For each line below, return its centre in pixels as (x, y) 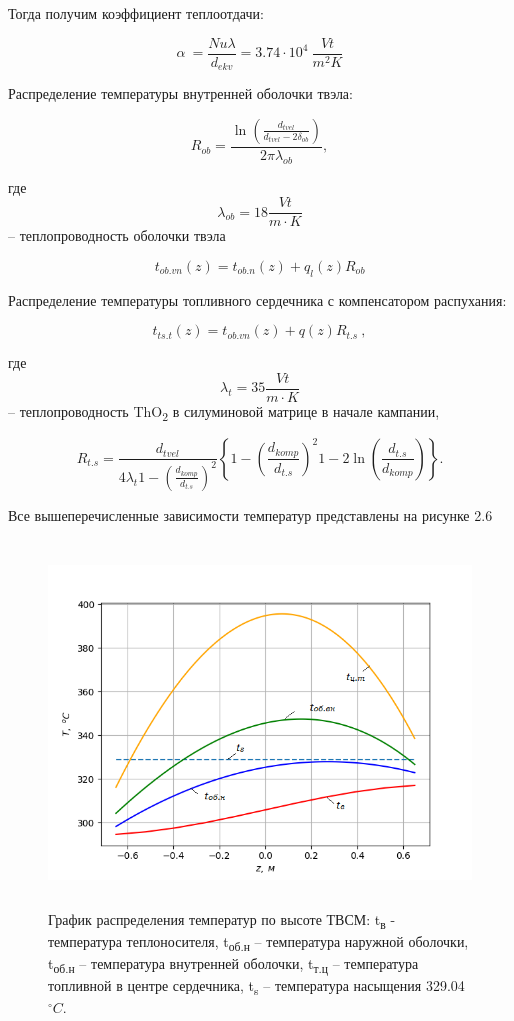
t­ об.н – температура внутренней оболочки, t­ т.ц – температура (233, 964)
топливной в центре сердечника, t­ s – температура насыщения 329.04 (256, 986)
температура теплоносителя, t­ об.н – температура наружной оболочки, (258, 942)
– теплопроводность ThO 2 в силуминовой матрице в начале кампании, (224, 412)
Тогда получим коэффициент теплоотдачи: (136, 13)
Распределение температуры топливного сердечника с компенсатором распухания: (257, 299)
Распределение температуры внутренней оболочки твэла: (180, 93)
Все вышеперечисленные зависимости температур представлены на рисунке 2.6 (250, 514)
